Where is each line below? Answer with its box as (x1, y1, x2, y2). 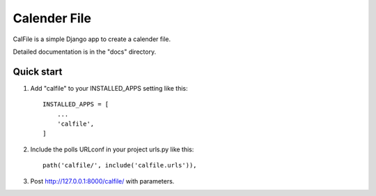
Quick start (13, 66, 63, 77)
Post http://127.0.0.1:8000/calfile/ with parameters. (30, 176, 175, 185)
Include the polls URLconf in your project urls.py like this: (30, 145, 194, 153)
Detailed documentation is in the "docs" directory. (13, 47, 157, 56)
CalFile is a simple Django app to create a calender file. (13, 35, 171, 43)
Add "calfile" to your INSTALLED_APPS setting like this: (30, 84, 188, 92)
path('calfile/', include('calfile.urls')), (42, 161, 198, 169)
